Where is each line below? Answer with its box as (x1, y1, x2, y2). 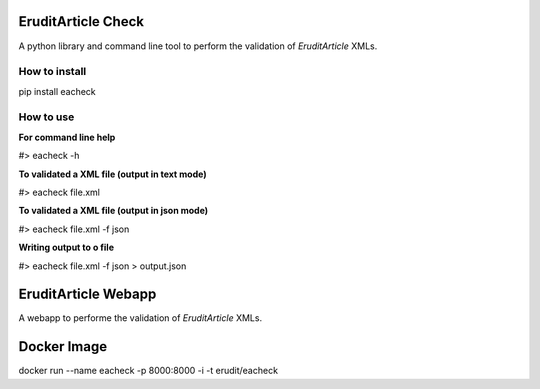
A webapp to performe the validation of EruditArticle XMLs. (18, 312, 263, 324)
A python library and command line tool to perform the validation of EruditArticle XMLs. (18, 40, 378, 52)
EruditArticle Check (18, 13, 145, 30)
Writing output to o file (18, 241, 115, 254)
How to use (18, 110, 75, 124)
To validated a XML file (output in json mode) (18, 205, 209, 217)
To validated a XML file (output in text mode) (18, 168, 207, 180)
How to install (18, 65, 87, 79)
